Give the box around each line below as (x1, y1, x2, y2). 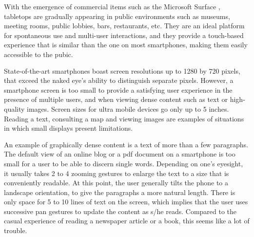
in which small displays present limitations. (4, 123, 133, 133)
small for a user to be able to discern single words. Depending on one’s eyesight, (4, 158, 243, 168)
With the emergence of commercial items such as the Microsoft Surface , (4, 1, 220, 11)
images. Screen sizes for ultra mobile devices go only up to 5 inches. (27, 103, 229, 114)
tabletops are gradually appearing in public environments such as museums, (4, 11, 230, 21)
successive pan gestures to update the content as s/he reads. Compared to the (4, 206, 237, 216)
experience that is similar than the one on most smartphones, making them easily (4, 39, 248, 50)
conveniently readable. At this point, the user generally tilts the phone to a (4, 178, 229, 188)
